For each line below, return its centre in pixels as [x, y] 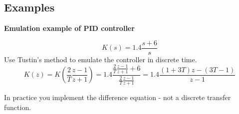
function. [18, 107]
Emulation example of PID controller [69, 28]
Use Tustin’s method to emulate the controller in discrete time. [101, 59]
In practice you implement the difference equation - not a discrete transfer [118, 97]
